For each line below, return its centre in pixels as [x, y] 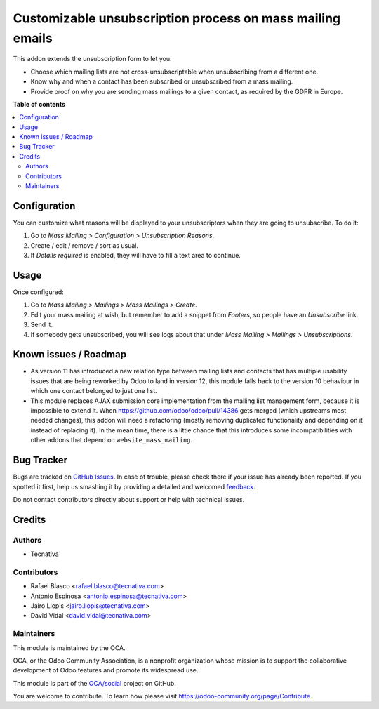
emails [33, 38]
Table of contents [39, 104]
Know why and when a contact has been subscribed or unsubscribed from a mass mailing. [162, 81]
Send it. [41, 325]
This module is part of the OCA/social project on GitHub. [95, 683]
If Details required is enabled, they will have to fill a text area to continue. [136, 256]
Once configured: [38, 292]
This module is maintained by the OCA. [69, 648]
